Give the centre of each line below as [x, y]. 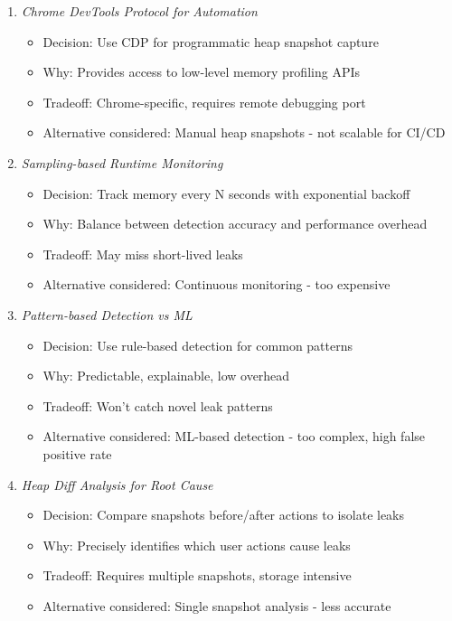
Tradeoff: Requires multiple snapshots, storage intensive [197, 575]
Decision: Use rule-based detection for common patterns [198, 345]
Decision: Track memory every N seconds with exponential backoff [226, 193]
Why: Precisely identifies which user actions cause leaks [197, 545]
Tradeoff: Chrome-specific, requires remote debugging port [204, 102]
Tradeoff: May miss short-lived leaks [143, 254]
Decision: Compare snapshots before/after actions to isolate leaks [224, 515]
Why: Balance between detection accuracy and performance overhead [235, 224]
